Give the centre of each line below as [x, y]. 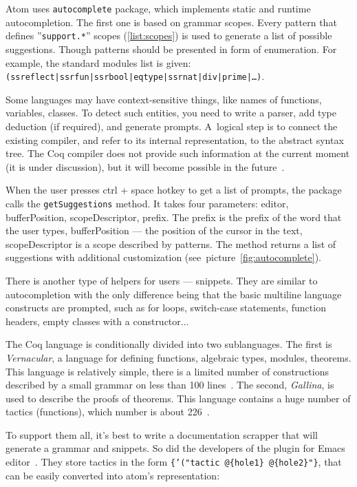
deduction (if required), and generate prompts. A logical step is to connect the [172, 126]
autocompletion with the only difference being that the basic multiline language [174, 294]
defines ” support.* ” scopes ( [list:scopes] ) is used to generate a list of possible [169, 35]
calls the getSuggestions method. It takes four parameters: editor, [147, 203]
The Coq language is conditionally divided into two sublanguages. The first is [169, 344]
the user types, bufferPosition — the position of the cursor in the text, [154, 230]
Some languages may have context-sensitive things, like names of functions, [164, 99]
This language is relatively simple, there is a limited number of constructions [167, 371]
